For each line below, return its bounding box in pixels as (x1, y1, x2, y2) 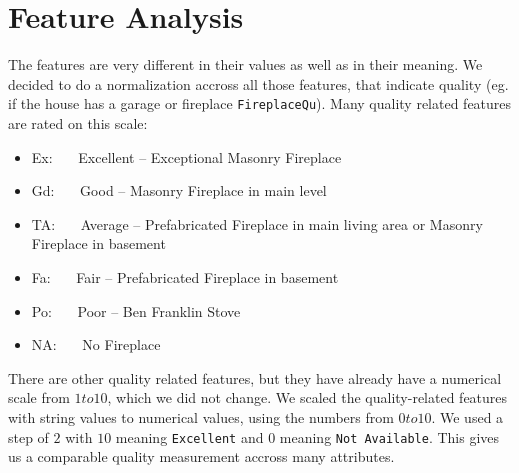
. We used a (431, 406, 504, 427)
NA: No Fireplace (31, 334, 161, 355)
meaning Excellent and (115, 426, 264, 447)
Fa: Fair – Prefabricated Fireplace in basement (31, 266, 339, 287)
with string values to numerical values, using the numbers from (8, 406, 394, 427)
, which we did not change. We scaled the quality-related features (107, 387, 508, 408)
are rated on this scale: (8, 112, 148, 133)
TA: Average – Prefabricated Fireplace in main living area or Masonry (31, 213, 483, 234)
